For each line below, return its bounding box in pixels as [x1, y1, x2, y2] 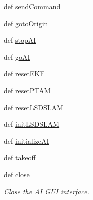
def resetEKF [4, 68, 45, 79]
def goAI [4, 51, 30, 62]
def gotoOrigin [4, 18, 48, 28]
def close [4, 169, 30, 179]
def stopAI [4, 35, 36, 45]
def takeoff [4, 152, 36, 163]
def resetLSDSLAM [4, 102, 63, 112]
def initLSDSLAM [4, 119, 60, 129]
